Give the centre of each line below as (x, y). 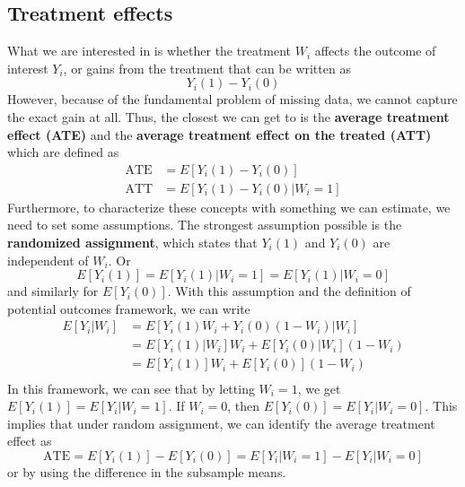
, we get (319, 388)
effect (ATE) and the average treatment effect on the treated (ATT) (219, 134)
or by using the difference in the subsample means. (147, 471)
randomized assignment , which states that (132, 243)
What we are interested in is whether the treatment (149, 51)
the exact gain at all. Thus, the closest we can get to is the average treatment (228, 116)
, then (244, 406)
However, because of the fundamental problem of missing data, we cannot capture (232, 99)
